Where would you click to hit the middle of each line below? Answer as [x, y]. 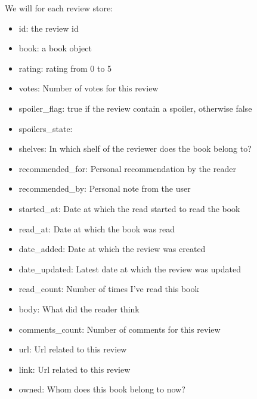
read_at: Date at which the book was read [97, 228]
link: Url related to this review [75, 369]
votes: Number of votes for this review [89, 88]
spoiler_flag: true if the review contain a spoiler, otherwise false [135, 108]
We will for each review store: [59, 8]
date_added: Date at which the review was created [112, 249]
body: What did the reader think [79, 309]
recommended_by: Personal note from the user [105, 188]
